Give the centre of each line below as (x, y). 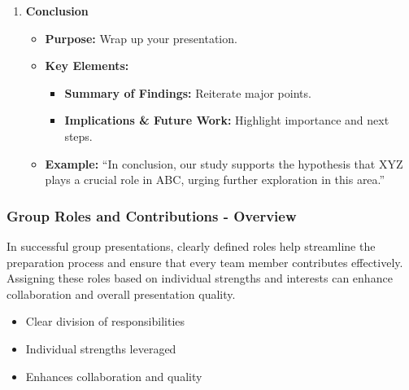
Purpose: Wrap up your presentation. (141, 38)
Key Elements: (87, 66)
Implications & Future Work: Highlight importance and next (227, 120)
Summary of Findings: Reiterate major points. (188, 92)
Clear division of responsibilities (105, 321)
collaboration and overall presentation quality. (121, 294)
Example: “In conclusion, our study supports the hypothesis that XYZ (224, 163)
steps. (78, 136)
